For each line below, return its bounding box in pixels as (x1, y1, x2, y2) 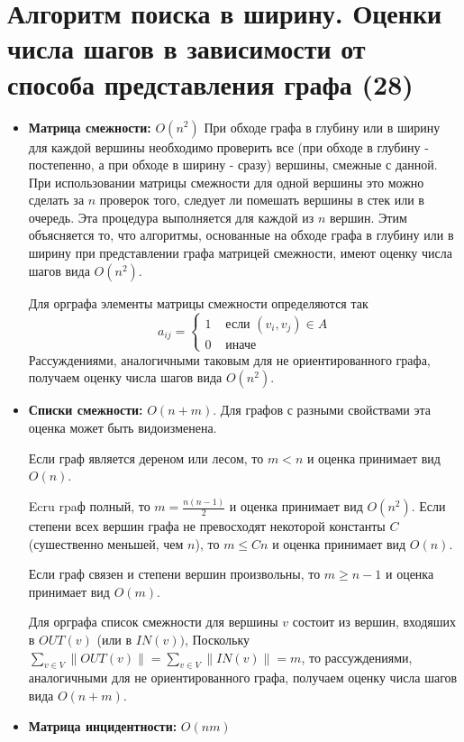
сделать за (28, 190, 85, 209)
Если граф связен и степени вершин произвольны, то (28, 564, 321, 583)
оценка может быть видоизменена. (28, 418, 217, 436)
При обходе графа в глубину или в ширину (204, 117, 441, 136)
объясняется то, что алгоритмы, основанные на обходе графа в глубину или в (28, 225, 454, 244)
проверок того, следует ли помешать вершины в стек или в (99, 190, 424, 209)
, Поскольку (184, 630, 250, 649)
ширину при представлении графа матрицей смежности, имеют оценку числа (28, 243, 452, 262)
